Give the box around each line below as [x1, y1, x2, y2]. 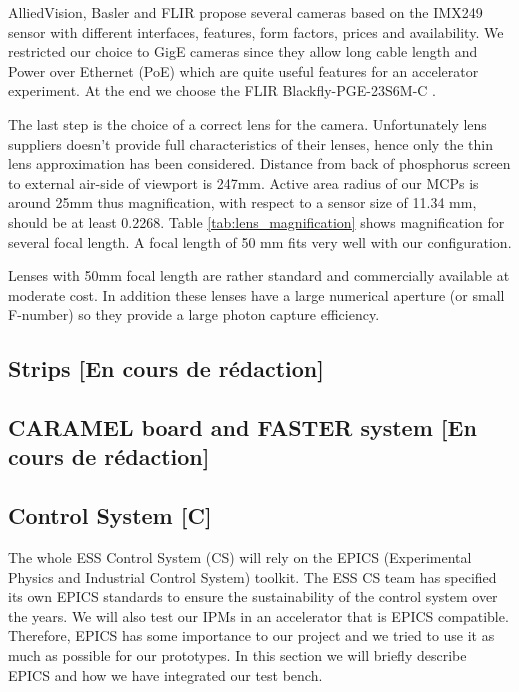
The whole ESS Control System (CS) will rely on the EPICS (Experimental [8, 547, 472, 568]
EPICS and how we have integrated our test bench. [8, 664, 323, 685]
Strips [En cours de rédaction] [8, 353, 324, 384]
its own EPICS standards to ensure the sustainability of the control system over [8, 586, 498, 607]
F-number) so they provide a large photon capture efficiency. [8, 304, 380, 325]
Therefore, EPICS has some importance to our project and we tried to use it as [8, 625, 495, 646]
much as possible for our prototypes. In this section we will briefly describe [8, 645, 467, 666]
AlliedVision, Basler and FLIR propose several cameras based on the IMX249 [8, 2, 483, 22]
